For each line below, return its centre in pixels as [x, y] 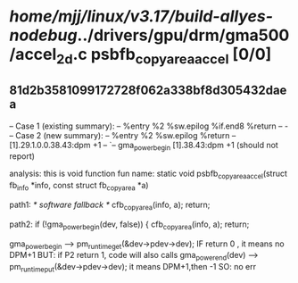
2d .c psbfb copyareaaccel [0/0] [164, 56]
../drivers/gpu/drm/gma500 [183, 35]
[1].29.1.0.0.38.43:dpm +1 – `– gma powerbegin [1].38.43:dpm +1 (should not [144, 146]
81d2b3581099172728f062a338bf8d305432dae [148, 91]
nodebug [43, 35]
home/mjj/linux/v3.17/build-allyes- [141, 17]
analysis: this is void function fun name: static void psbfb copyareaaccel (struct [149, 175]
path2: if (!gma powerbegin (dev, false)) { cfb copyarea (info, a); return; [129, 225]
